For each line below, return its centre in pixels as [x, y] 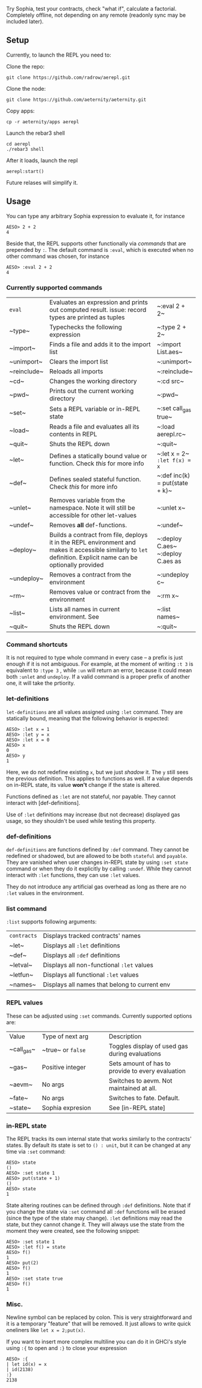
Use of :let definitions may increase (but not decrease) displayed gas [93, 815]
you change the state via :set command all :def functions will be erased [96, 1211]
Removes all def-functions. [88, 525]
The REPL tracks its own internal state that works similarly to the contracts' [99, 1139]
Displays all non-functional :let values [98, 965]
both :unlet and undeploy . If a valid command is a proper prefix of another [98, 677]
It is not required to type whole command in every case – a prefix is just [95, 658]
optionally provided [76, 565]
